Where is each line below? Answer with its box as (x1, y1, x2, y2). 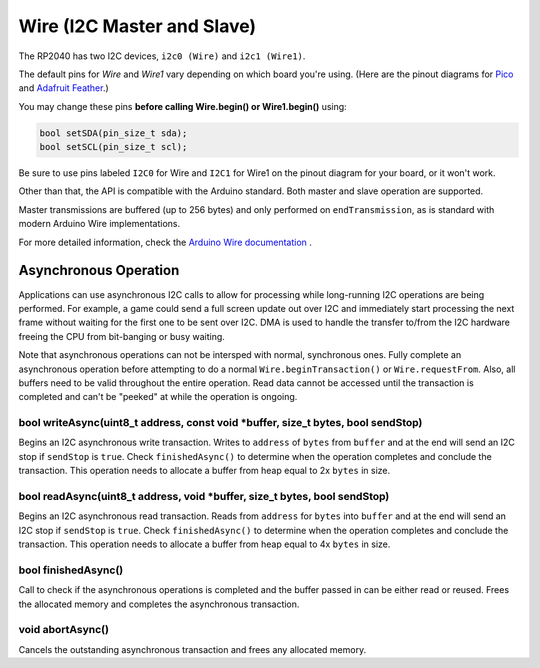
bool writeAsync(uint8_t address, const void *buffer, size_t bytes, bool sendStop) (18, 416, 423, 430)
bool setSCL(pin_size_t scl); (39, 141, 188, 153)
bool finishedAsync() (18, 563, 124, 577)
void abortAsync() (18, 623, 110, 637)
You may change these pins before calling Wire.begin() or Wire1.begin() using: (18, 100, 347, 112)
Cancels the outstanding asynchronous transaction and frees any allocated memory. (18, 643, 367, 655)
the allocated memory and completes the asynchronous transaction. (18, 598, 300, 610)
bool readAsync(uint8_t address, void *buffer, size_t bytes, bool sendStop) (18, 489, 390, 503)
